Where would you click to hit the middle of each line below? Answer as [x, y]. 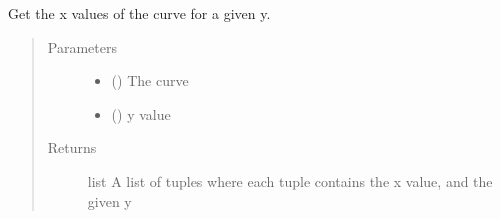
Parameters [82, 46]
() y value [141, 113]
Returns [72, 147]
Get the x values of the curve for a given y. [139, 13]
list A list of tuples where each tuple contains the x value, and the [290, 180]
